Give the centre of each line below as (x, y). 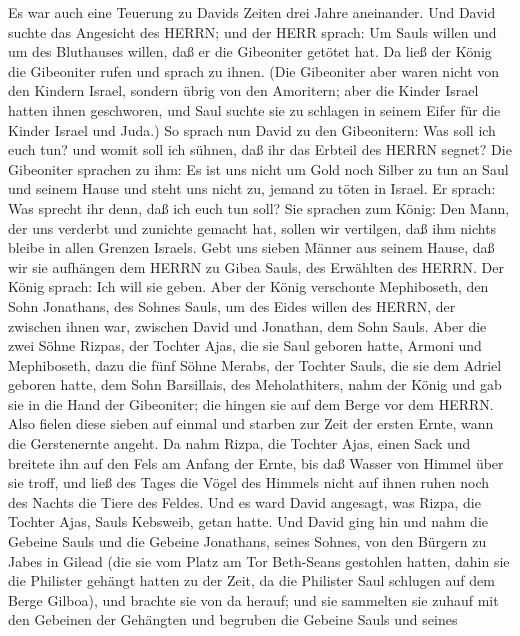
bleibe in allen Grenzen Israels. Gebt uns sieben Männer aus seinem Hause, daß (251, 247)
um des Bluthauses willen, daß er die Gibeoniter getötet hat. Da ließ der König (250, 51)
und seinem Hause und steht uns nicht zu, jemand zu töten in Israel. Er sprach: (252, 188)
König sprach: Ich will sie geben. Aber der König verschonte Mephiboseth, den (248, 286)
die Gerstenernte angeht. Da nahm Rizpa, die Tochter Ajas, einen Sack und (239, 443)
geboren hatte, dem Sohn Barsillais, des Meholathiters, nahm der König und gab (255, 384)
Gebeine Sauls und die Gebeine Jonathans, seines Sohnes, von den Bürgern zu (247, 541)
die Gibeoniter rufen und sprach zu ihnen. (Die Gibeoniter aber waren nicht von (254, 70)
